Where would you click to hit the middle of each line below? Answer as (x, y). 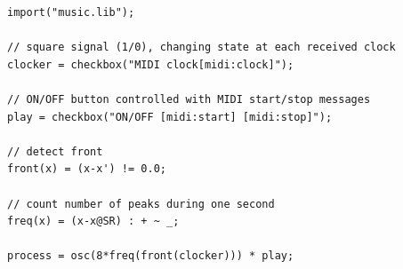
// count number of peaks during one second (141, 204)
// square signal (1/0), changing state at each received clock (201, 47)
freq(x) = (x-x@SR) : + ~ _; (93, 222)
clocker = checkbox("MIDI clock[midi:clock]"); (151, 64)
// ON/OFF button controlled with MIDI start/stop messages (189, 99)
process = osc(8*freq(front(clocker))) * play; (151, 256)
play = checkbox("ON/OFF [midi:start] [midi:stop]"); (170, 117)
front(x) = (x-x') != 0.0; (87, 169)
